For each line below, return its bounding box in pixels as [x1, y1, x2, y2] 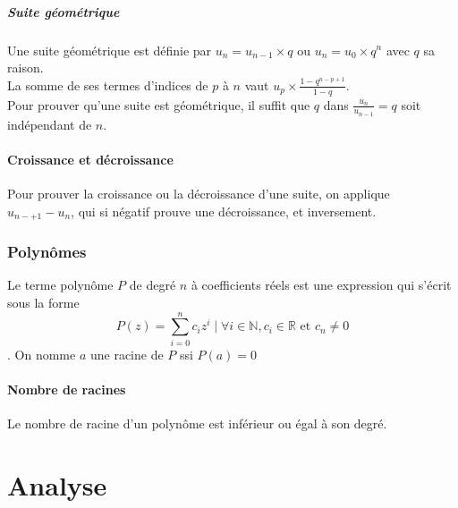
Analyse [7, 466, 107, 503]
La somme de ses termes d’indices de [7, 75, 208, 94]
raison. [7, 58, 44, 77]
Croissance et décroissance [7, 150, 174, 168]
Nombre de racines [7, 379, 126, 398]
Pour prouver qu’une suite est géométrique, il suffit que [7, 95, 310, 114]
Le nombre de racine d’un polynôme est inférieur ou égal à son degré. [7, 414, 387, 433]
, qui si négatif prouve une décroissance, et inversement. [71, 201, 377, 220]
